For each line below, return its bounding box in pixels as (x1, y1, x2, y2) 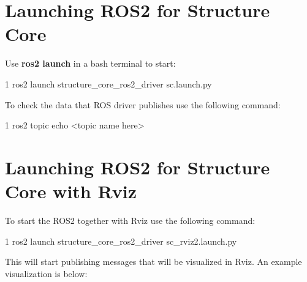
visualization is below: (5, 267, 88, 280)
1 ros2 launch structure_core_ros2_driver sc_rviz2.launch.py (5, 234, 237, 247)
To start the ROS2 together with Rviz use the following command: (5, 214, 256, 226)
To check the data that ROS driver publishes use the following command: (5, 98, 281, 111)
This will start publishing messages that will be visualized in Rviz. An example (5, 255, 302, 268)
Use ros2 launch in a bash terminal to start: (5, 57, 176, 70)
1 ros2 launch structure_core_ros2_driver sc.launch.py (5, 77, 212, 90)
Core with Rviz (5, 179, 137, 204)
